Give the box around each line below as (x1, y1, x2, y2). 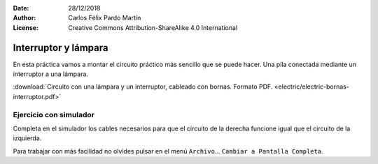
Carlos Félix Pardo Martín (68, 14, 141, 22)
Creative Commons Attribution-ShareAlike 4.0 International (68, 23, 238, 31)
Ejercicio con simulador (13, 110, 94, 119)
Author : (13, 14, 36, 22)
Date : (13, 4, 29, 12)
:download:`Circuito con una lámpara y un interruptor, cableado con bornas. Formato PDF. (13, 82, 273, 91)
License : (13, 23, 38, 31)
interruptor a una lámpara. (13, 70, 89, 78)
